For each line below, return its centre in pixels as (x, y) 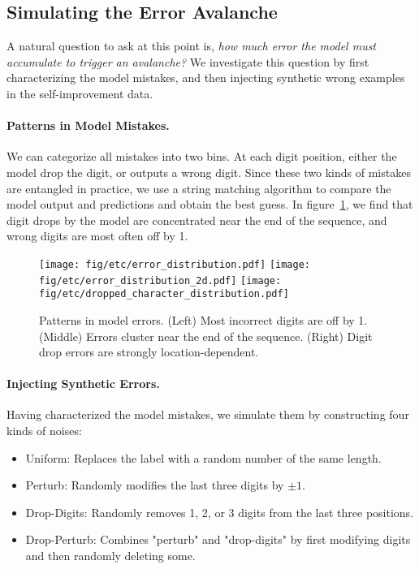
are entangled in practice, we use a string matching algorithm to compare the (199, 188)
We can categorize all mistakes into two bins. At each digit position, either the (202, 156)
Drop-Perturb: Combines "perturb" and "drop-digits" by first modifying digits (218, 539)
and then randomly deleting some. (110, 556)
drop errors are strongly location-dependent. (149, 352)
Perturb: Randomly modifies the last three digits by (155, 485)
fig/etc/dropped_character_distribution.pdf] (164, 294)
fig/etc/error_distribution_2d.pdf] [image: (160, 280)
